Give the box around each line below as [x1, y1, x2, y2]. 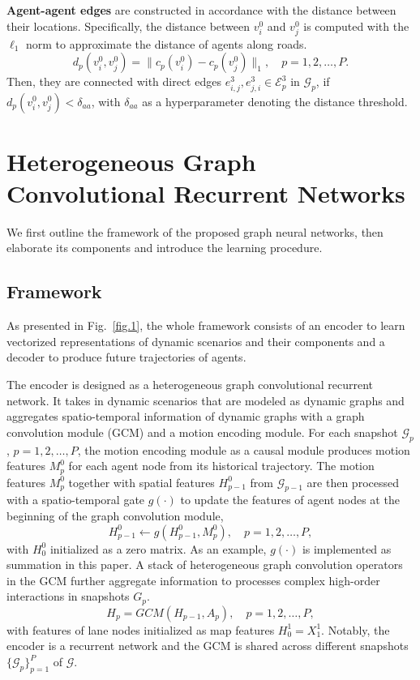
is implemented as [302, 540, 392, 557]
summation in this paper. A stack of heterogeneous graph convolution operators [6, 556, 403, 573]
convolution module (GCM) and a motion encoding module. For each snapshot [6, 423, 398, 440]
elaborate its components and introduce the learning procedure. [6, 239, 323, 256]
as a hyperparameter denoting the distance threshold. [142, 92, 408, 109]
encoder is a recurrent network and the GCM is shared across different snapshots [6, 637, 409, 654]
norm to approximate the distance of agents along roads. [25, 35, 307, 52]
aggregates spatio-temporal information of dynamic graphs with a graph [6, 408, 365, 425]
